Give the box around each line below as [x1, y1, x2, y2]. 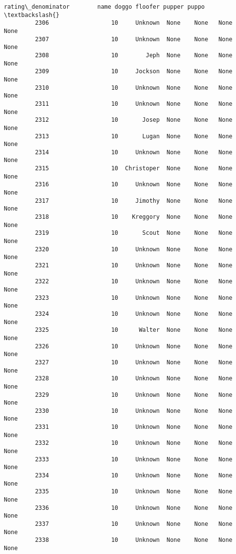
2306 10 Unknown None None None [35, 19, 233, 27]
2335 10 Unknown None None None [35, 488, 233, 495]
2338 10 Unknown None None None [35, 537, 233, 544]
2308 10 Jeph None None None [35, 51, 233, 59]
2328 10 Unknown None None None [35, 375, 233, 382]
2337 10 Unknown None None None [35, 521, 233, 527]
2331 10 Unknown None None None [35, 424, 233, 431]
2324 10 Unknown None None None [35, 310, 233, 317]
